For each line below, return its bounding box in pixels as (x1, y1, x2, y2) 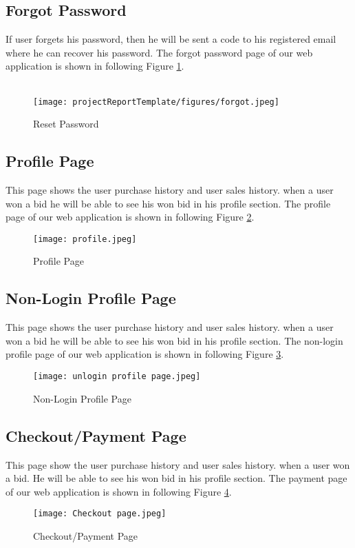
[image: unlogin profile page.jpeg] (33, 372, 201, 382)
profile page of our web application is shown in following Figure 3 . (6, 347, 284, 361)
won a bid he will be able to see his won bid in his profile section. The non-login (6, 333, 343, 347)
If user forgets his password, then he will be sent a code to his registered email (6, 32, 336, 46)
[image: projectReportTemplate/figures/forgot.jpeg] (33, 97, 279, 107)
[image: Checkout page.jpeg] (33, 509, 166, 519)
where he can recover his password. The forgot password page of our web (6, 45, 313, 59)
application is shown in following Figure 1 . (6, 59, 184, 73)
